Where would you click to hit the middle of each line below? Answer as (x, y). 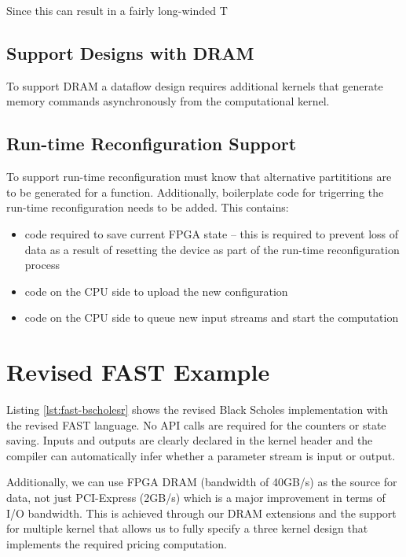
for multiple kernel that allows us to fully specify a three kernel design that (187, 528)
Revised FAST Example (138, 372)
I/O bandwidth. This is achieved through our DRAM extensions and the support (201, 513)
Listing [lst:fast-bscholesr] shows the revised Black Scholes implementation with (198, 409)
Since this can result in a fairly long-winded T (117, 10)
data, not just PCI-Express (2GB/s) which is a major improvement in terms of (196, 498)
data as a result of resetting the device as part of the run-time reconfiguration (212, 249)
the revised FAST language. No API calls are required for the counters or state (196, 424)
